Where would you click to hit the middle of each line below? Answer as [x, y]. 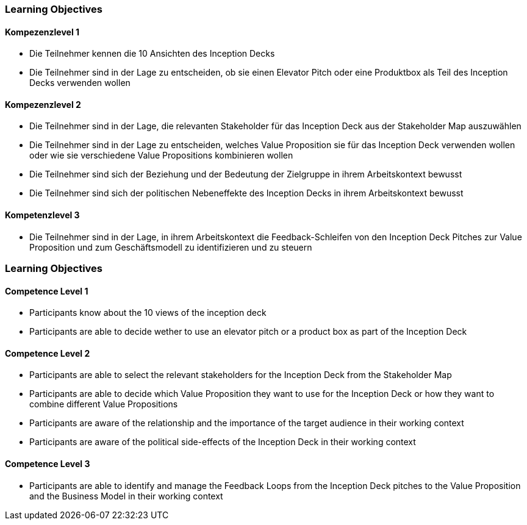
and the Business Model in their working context [126, 496]
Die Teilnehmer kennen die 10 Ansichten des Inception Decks [152, 54]
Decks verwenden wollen [80, 83]
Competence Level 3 [48, 464]
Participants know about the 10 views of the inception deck [148, 313]
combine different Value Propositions [104, 404]
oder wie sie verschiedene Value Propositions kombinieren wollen [161, 155]
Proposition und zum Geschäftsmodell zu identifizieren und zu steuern [171, 247]
